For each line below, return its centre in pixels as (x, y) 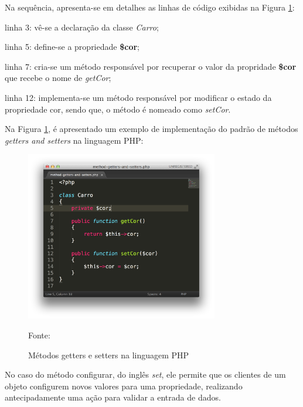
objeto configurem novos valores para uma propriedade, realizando (124, 386)
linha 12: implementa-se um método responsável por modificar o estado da (138, 97)
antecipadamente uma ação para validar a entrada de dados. (113, 397)
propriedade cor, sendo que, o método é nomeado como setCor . (118, 109)
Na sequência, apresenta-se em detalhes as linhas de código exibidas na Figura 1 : (150, 7)
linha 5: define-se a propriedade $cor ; (72, 47)
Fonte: (39, 335)
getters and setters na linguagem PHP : (74, 140)
